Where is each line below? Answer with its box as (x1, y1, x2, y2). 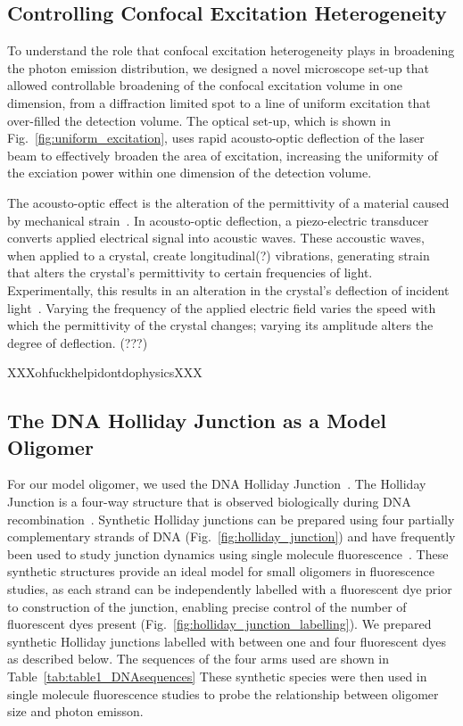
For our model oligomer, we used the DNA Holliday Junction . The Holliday (7, 474, 426, 493)
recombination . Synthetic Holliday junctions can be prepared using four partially (7, 509, 455, 528)
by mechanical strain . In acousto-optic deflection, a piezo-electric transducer (7, 210, 429, 229)
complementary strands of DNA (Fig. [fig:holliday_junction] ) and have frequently (7, 527, 456, 546)
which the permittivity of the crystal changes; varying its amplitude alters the (7, 316, 434, 334)
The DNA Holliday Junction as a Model (7, 407, 387, 434)
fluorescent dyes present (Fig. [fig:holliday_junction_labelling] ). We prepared (7, 615, 432, 633)
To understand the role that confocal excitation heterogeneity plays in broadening (7, 41, 455, 60)
